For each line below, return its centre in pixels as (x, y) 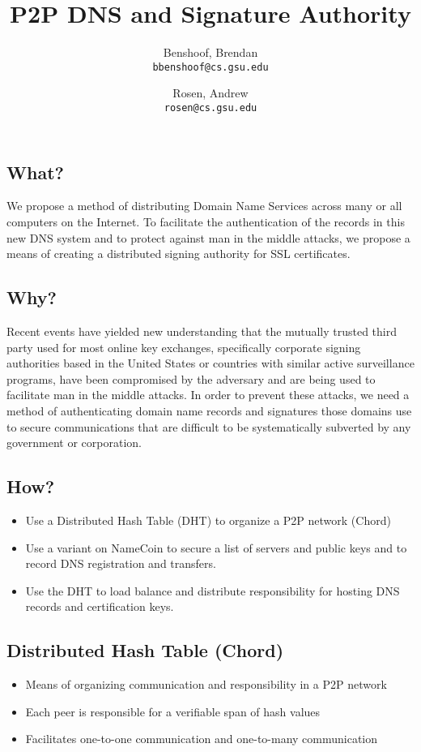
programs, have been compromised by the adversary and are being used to (191, 378)
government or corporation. (74, 443)
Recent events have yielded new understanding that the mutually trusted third (202, 331)
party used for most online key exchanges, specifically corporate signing (184, 347)
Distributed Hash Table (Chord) (145, 650)
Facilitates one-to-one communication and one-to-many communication (202, 739)
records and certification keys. (100, 606)
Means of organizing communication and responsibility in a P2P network (206, 684)
